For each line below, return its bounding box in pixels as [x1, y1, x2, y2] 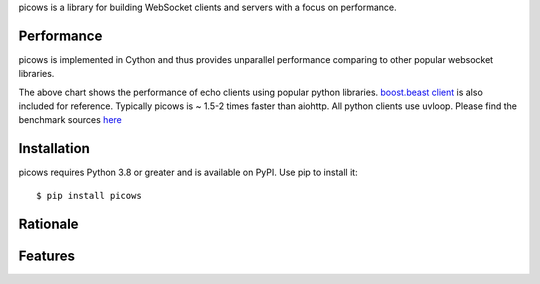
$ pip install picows [36, 190, 142, 201]
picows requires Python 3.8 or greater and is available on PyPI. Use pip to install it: [18, 166, 359, 179]
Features [18, 247, 75, 264]
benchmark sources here [18, 114, 122, 126]
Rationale [18, 215, 79, 232]
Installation [18, 140, 90, 157]
